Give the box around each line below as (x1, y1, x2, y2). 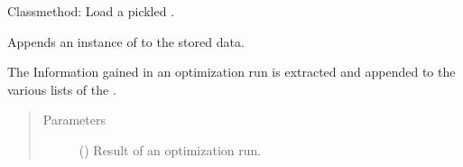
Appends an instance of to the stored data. (7, 32, 245, 51)
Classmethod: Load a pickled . (7, 2, 175, 20)
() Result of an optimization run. (79, 140, 262, 159)
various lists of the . (7, 79, 116, 98)
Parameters (42, 110, 106, 129)
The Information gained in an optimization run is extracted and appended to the (7, 62, 456, 81)
